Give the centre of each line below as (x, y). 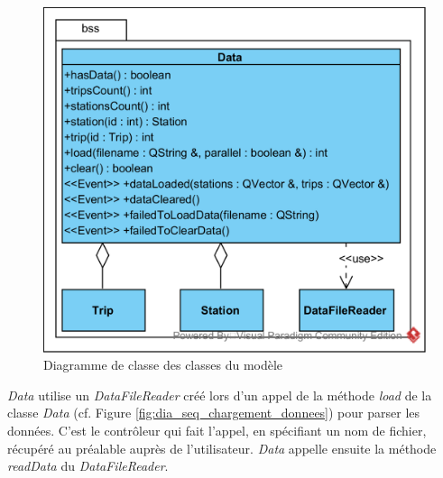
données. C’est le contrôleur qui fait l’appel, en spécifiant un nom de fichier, (217, 430)
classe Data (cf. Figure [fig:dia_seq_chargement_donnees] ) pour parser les (214, 413)
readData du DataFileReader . (88, 466)
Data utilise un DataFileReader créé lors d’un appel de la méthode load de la (220, 395)
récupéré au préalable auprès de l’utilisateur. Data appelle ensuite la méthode (222, 448)
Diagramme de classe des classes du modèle (163, 365)
